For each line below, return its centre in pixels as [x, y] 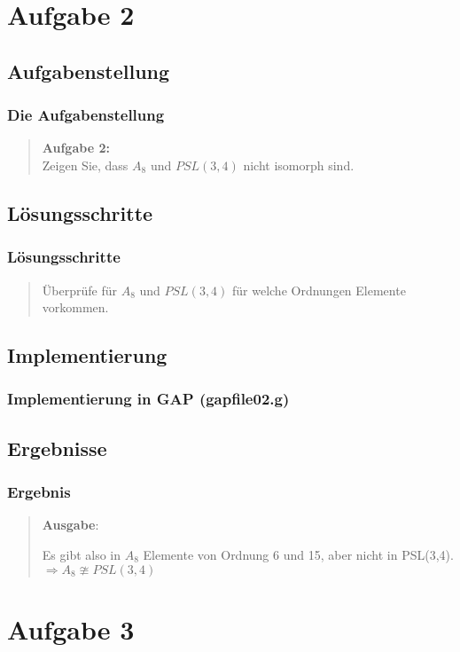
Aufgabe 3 [71, 628]
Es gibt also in [82, 554]
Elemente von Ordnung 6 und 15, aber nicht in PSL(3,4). [298, 554]
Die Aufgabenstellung [86, 115]
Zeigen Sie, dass [85, 165]
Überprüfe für [79, 290]
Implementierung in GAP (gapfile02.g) [148, 399]
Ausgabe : [70, 525]
